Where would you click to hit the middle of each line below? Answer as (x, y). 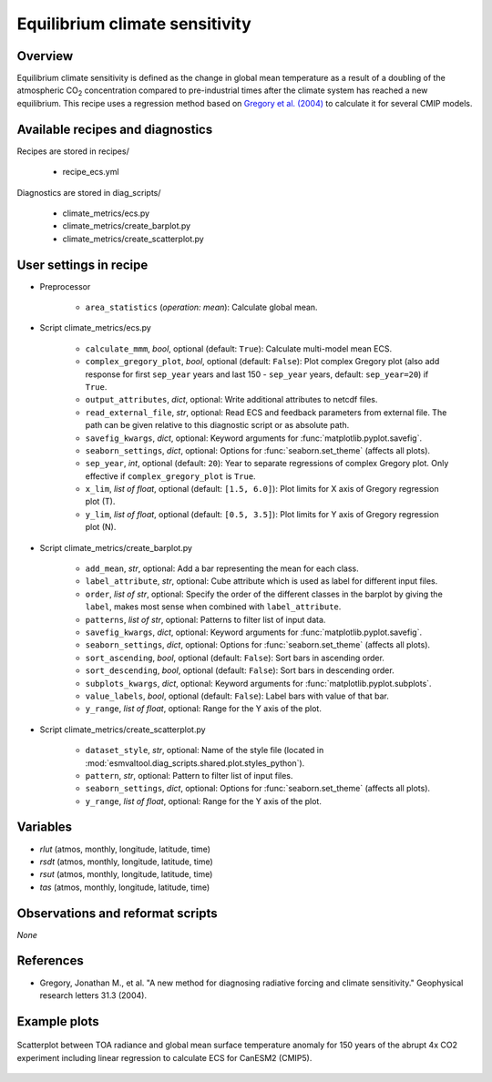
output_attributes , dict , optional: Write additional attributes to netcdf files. (231, 400)
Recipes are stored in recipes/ (73, 151)
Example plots (58, 1021)
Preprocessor (65, 286)
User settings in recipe (82, 265)
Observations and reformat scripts (117, 913)
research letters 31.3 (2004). (93, 995)
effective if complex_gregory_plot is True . (170, 476)
